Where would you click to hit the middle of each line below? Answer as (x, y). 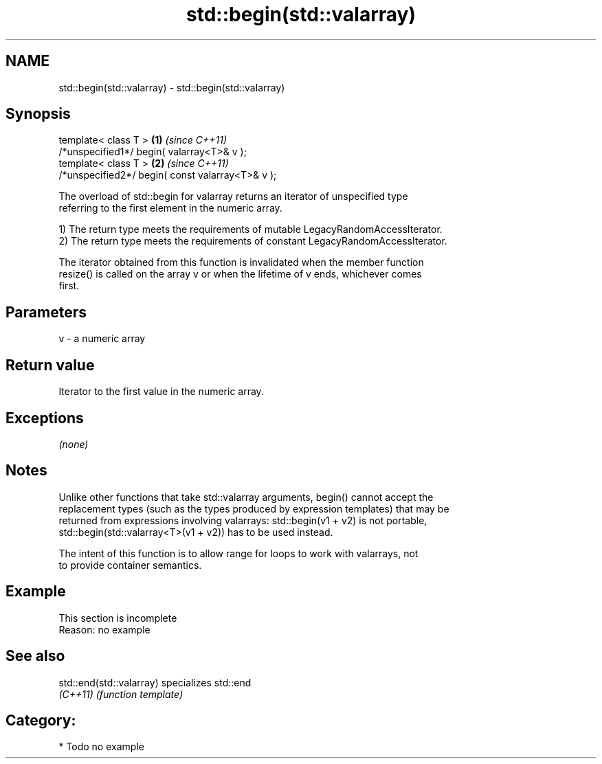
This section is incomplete (118, 618)
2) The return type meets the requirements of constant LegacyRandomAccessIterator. (253, 241)
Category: (41, 720)
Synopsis (38, 114)
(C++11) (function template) (121, 694)
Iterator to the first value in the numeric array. (161, 392)
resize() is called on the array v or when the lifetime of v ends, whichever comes (240, 274)
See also (35, 656)
